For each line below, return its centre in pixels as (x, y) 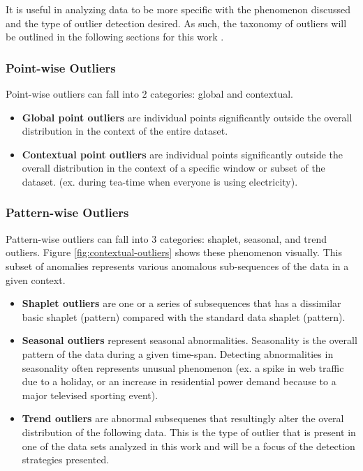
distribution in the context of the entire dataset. (125, 131)
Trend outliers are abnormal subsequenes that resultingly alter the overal (183, 418)
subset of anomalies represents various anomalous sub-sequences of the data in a (177, 266)
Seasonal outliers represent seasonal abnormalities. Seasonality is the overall (190, 340)
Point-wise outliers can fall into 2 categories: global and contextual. (149, 94)
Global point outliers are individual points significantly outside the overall (187, 117)
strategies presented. (66, 459)
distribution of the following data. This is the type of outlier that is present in (189, 432)
